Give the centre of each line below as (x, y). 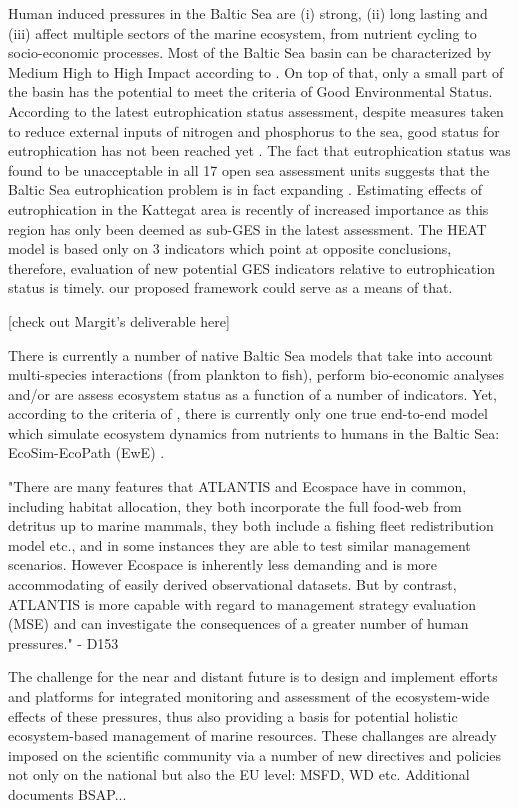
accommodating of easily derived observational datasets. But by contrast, (232, 584)
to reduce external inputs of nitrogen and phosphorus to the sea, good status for (254, 130)
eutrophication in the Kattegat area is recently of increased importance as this (248, 208)
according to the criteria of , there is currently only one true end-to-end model (248, 413)
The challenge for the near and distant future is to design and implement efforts (253, 676)
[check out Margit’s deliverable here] (119, 320)
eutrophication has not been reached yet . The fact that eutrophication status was (259, 150)
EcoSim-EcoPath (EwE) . (86, 452)
